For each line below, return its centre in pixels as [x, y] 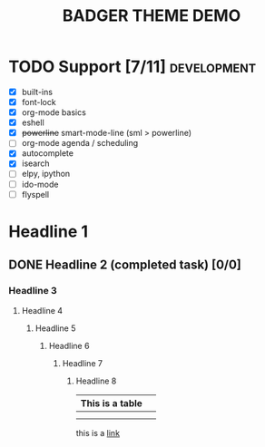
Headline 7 [83, 363]
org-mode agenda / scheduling [80, 143]
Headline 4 [42, 310]
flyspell [35, 194]
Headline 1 [48, 231]
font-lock [39, 102]
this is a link [98, 432]
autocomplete [48, 153]
